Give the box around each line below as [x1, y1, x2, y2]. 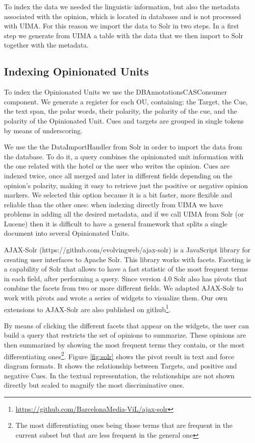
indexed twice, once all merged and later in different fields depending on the [4, 170, 232, 180]
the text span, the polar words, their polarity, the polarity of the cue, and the [4, 106, 237, 116]
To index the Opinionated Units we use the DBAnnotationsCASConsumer [4, 87, 227, 97]
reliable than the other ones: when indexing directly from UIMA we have [4, 199, 223, 209]
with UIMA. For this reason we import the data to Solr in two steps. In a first [4, 21, 239, 31]
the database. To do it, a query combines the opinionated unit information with [4, 151, 244, 161]
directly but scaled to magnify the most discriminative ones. [4, 380, 184, 390]
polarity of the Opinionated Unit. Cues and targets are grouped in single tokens [4, 115, 244, 125]
